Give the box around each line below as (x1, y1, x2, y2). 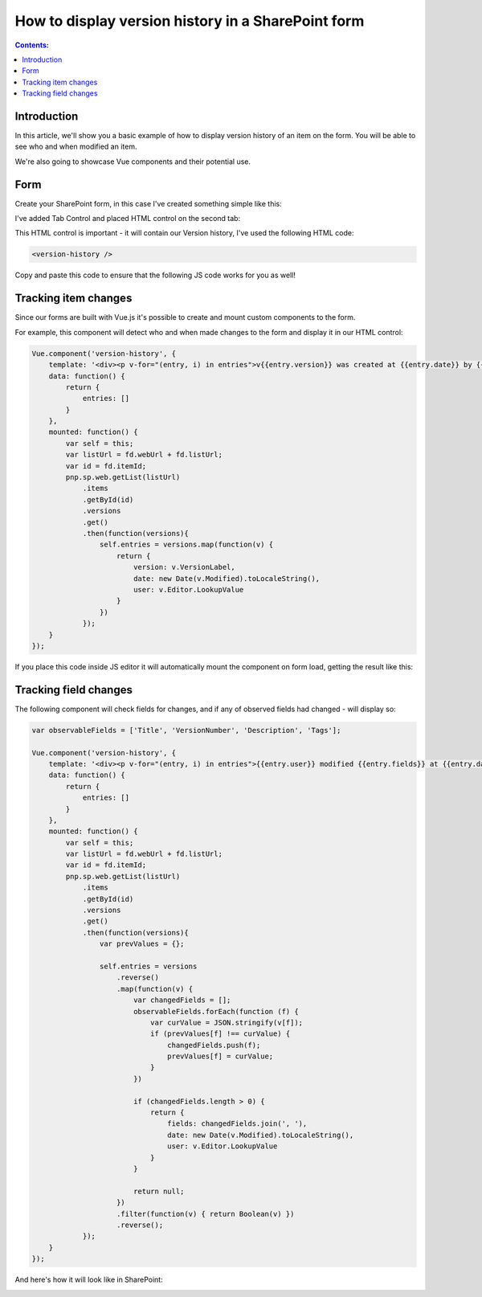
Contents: (14, 40, 50, 50)
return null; (133, 1186, 185, 1196)
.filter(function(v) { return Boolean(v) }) (116, 1209, 295, 1218)
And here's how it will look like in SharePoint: (14, 1274, 164, 1285)
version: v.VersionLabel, (133, 563, 236, 572)
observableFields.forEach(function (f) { (133, 1007, 299, 1016)
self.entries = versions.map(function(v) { (99, 540, 274, 550)
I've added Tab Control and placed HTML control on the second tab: (14, 214, 241, 223)
